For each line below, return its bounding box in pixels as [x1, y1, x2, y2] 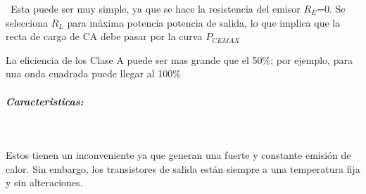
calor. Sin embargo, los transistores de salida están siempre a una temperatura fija [6, 161, 360, 176]
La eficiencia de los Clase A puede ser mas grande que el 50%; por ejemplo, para [6, 52, 353, 67]
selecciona [6, 15, 48, 30]
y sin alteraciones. [6, 175, 83, 190]
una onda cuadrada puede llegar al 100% [6, 66, 181, 81]
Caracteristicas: [6, 93, 84, 108]
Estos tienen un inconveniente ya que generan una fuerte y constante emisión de [6, 148, 351, 162]
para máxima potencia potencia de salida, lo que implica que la [67, 15, 341, 30]
